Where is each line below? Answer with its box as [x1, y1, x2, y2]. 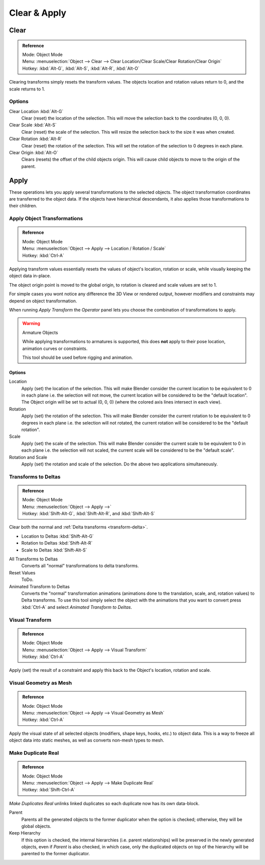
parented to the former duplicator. [21, 851, 90, 857]
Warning [22, 320, 40, 326]
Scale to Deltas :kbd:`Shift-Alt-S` [21, 547, 87, 553]
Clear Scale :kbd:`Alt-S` [9, 122, 57, 128]
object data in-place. [9, 273, 52, 279]
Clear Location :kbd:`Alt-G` [9, 108, 64, 114]
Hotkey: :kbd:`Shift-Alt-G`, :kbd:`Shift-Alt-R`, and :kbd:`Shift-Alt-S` [22, 511, 156, 517]
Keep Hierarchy [9, 830, 41, 836]
